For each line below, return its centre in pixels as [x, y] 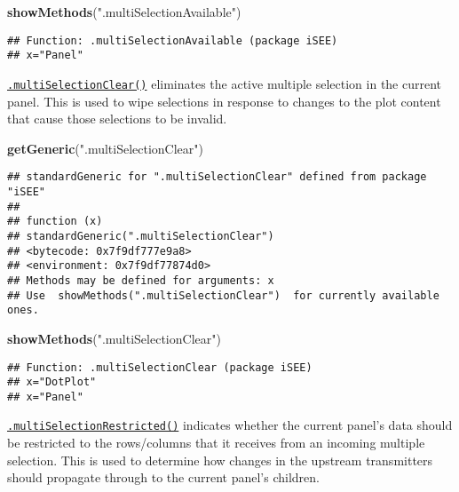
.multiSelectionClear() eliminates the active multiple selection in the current [225, 83]
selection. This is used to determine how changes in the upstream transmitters [220, 460]
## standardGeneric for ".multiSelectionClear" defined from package [217, 177]
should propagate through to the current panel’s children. [163, 477]
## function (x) [55, 222]
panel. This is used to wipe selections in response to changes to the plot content [224, 101]
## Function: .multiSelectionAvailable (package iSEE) [173, 40]
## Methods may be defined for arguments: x [141, 280]
